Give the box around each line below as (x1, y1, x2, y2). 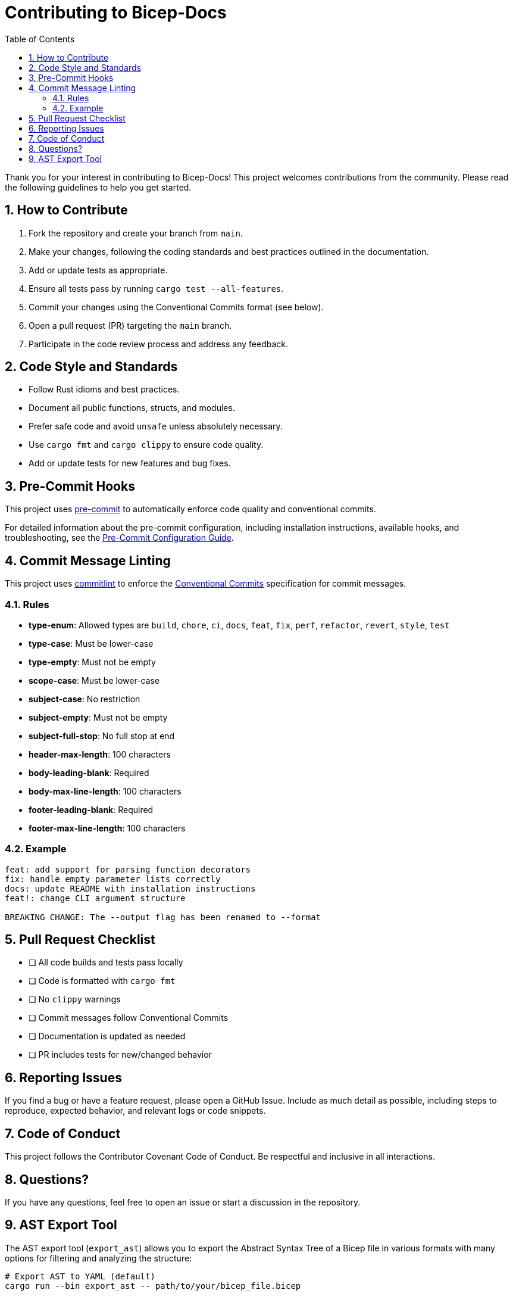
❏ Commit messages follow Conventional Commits (29, 1012, 229, 1023)
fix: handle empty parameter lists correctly (5, 874, 221, 884)
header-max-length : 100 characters (29, 749, 171, 759)
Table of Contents (5, 33, 75, 44)
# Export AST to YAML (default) (5, 1271, 155, 1281)
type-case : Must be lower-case (29, 638, 154, 649)
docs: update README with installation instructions (5, 883, 256, 893)
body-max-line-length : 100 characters (29, 786, 182, 796)
